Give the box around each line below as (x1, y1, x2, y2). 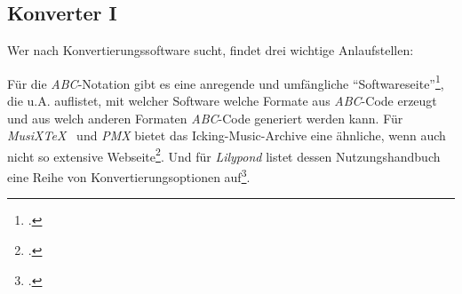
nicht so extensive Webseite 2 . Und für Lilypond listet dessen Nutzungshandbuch (7, 144, 441, 165)
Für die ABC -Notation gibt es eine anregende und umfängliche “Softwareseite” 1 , (7, 71, 444, 92)
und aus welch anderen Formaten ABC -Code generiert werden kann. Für (7, 108, 403, 127)
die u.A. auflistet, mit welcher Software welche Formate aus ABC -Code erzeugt (7, 91, 437, 110)
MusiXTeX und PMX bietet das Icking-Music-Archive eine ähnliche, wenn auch (7, 126, 446, 145)
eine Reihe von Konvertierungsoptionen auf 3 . (7, 165, 251, 186)
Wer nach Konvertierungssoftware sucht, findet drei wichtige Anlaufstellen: (7, 41, 414, 60)
